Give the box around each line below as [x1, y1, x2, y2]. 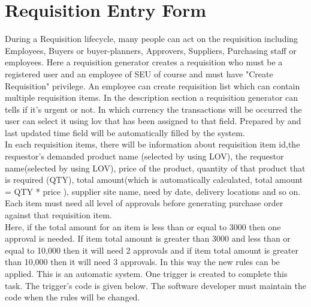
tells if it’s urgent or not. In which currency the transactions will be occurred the [5, 103, 302, 115]
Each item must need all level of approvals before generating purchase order [5, 197, 283, 209]
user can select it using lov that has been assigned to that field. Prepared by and [5, 115, 301, 127]
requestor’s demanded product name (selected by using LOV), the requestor [5, 150, 284, 162]
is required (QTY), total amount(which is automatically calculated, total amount [5, 173, 303, 186]
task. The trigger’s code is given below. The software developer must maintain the [5, 279, 306, 291]
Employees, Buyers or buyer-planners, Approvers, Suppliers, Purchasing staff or [5, 44, 297, 56]
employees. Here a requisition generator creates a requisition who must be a [5, 56, 283, 68]
